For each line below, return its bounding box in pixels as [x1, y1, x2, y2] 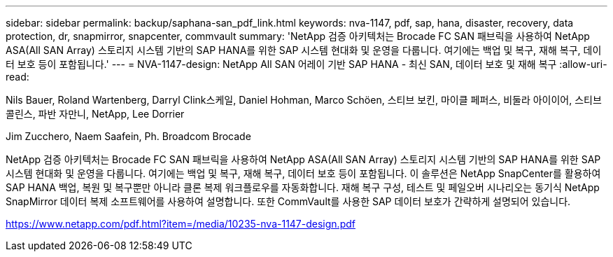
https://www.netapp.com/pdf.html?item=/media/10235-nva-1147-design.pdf [6, 218, 355, 230]
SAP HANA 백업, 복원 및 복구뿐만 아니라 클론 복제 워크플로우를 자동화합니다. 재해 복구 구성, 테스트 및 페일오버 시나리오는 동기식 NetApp [6, 181, 600, 193]
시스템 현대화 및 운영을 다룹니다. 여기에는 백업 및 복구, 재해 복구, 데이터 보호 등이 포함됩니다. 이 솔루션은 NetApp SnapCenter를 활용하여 [6, 167, 601, 179]
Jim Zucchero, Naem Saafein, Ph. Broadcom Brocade [6, 130, 251, 142]
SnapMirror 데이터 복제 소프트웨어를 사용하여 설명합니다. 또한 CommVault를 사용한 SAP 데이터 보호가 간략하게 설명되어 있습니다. [6, 195, 571, 207]
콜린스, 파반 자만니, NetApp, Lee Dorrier [6, 108, 185, 120]
